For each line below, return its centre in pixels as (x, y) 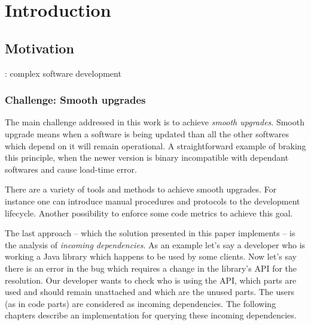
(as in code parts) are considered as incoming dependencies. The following (141, 303)
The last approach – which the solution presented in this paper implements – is (150, 233)
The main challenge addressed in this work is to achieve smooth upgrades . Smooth (155, 122)
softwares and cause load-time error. (71, 169)
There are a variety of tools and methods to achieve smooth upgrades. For (141, 189)
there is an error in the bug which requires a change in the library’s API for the (151, 268)
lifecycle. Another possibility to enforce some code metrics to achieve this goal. (149, 213)
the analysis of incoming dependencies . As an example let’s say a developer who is (155, 244)
